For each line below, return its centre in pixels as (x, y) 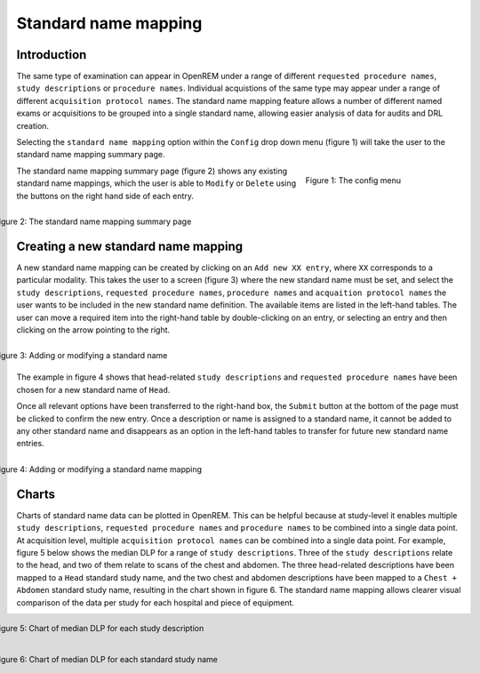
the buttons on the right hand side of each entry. (105, 196)
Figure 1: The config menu (353, 180)
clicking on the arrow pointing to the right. (93, 330)
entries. (30, 444)
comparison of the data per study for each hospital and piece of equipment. (156, 602)
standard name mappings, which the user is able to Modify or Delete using (156, 183)
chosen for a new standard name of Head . (93, 389)
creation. (32, 125)
